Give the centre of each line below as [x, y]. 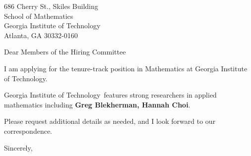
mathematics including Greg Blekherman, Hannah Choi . [97, 104]
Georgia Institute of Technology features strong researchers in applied [110, 95]
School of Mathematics [39, 16]
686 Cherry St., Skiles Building [51, 6]
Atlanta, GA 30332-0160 [41, 35]
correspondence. [28, 130]
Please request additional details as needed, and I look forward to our [110, 121]
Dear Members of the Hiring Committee [65, 52]
